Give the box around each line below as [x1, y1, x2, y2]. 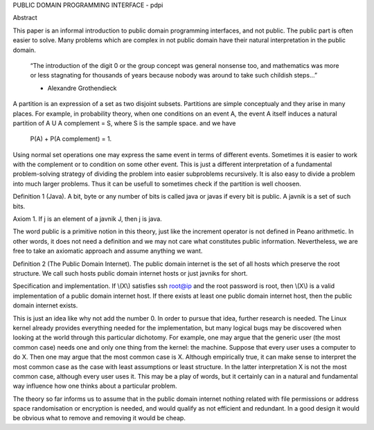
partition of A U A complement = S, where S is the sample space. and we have [12, 118, 236, 127]
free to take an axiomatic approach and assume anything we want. [12, 247, 203, 256]
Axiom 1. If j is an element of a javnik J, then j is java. [12, 215, 162, 223]
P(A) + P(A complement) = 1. [30, 135, 112, 143]
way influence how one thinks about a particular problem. [12, 382, 177, 391]
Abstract [12, 14, 37, 22]
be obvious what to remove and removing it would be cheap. [12, 414, 186, 422]
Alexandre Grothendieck [47, 84, 117, 92]
